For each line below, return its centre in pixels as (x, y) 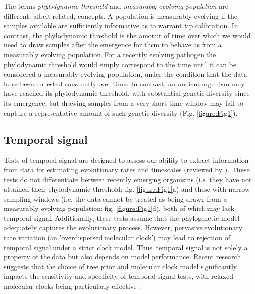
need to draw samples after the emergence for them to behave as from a (113, 45)
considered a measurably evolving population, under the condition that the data (126, 74)
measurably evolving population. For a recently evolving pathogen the (110, 54)
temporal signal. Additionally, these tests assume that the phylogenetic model (122, 218)
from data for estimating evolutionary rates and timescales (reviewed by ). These (127, 169)
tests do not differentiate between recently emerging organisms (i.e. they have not (128, 179)
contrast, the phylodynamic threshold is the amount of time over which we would (127, 35)
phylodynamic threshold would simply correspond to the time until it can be (120, 64)
